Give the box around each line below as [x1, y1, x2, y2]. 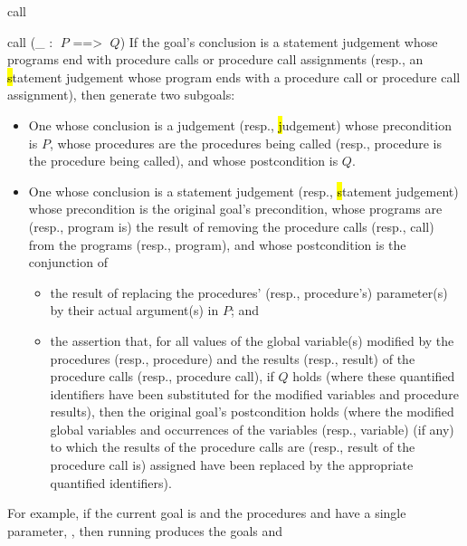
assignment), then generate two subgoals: [7, 85, 235, 104]
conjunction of [28, 253, 108, 272]
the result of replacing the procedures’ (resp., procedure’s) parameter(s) [50, 283, 448, 302]
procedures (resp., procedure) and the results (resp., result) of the [50, 349, 415, 368]
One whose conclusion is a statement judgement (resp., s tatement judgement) [28, 181, 459, 200]
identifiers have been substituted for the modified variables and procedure [50, 384, 459, 403]
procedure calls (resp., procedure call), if [50, 367, 274, 386]
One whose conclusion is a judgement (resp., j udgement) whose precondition [28, 115, 452, 134]
